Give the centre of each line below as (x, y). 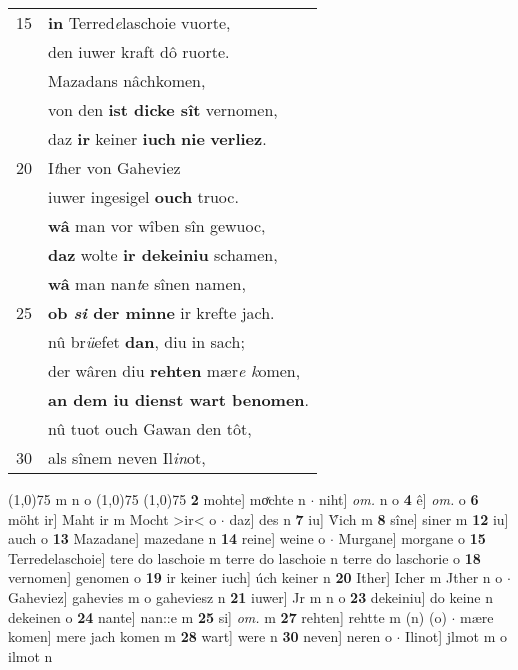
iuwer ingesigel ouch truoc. (143, 196)
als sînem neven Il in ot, (127, 457)
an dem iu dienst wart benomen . (179, 399)
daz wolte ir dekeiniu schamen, (163, 254)
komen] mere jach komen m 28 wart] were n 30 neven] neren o (200, 636)
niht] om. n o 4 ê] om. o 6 (399, 499)
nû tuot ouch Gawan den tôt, (150, 428)
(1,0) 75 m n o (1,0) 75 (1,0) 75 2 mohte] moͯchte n (157, 499)
